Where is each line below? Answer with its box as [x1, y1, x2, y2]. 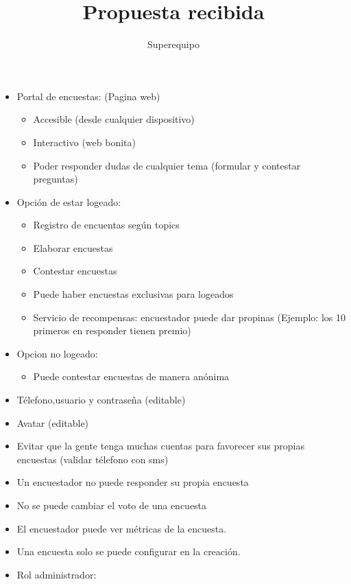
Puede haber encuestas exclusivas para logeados [33, 287, 234, 301]
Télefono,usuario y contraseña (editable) [16, 393, 186, 407]
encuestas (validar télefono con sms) [16, 452, 169, 466]
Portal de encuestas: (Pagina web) [16, 89, 160, 103]
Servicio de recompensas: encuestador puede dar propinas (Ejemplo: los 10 [33, 309, 346, 324]
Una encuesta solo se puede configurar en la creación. [16, 544, 241, 559]
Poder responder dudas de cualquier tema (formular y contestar [33, 158, 301, 172]
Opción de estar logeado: [16, 194, 121, 209]
